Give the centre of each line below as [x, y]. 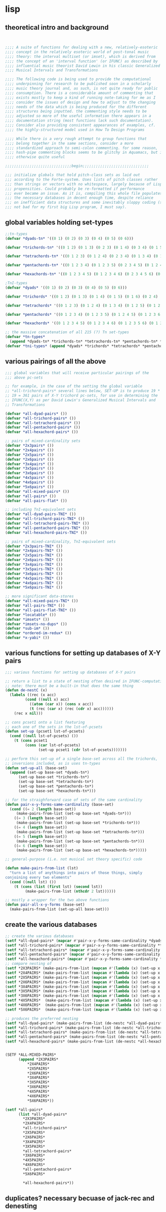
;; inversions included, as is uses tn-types [53, 763]
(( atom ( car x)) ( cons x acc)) [62, 704]
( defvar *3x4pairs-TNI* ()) [34, 564]
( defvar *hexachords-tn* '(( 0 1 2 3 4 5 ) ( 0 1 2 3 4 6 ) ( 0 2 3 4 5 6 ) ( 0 [83, 274]
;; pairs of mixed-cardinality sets [43, 441]
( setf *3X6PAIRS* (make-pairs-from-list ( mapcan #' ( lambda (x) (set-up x [83, 996]
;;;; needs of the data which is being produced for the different [76, 107]
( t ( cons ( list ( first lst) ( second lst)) [58, 887]
